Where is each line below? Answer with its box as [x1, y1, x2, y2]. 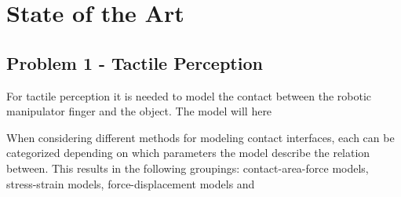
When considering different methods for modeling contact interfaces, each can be [6, 129, 395, 145]
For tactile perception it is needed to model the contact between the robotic [6, 87, 372, 104]
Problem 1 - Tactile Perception [6, 50, 263, 75]
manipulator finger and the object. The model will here [6, 103, 272, 119]
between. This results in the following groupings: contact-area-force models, [6, 159, 369, 176]
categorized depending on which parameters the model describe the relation [6, 144, 370, 161]
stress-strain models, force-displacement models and [6, 175, 255, 192]
